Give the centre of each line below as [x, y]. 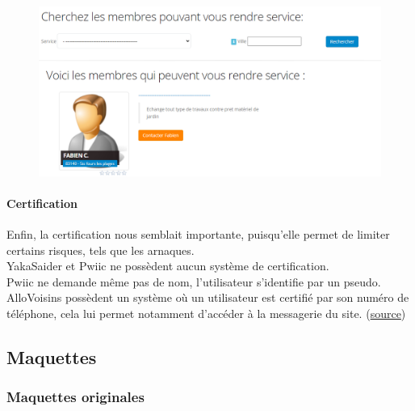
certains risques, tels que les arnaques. [101, 250]
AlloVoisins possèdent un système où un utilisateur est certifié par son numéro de [208, 297]
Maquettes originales [75, 397]
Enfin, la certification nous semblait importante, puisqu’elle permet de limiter [198, 233]
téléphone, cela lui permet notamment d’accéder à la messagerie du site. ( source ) [206, 313]
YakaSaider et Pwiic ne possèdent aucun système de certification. [168, 266]
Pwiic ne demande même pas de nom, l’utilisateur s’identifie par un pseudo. [194, 281]
